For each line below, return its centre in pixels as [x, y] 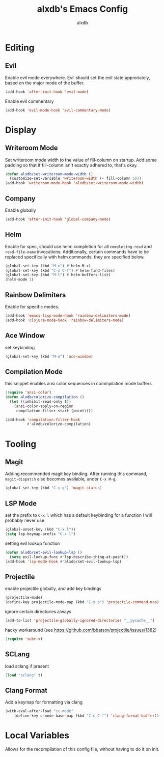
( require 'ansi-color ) [28, 393]
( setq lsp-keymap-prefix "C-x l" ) [41, 534]
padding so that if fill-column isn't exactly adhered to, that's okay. [71, 165]
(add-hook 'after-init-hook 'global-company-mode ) [58, 219]
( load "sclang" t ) [24, 675]
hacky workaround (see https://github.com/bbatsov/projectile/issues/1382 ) [81, 630]
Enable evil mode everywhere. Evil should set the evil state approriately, [78, 78]
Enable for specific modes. [32, 307]
